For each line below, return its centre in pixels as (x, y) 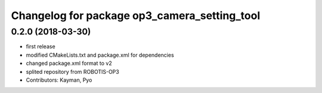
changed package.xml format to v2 (69, 63)
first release (41, 46)
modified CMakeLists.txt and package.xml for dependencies (100, 55)
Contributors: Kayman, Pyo (59, 80)
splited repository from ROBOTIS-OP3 (72, 72)
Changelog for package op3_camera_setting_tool (136, 15)
